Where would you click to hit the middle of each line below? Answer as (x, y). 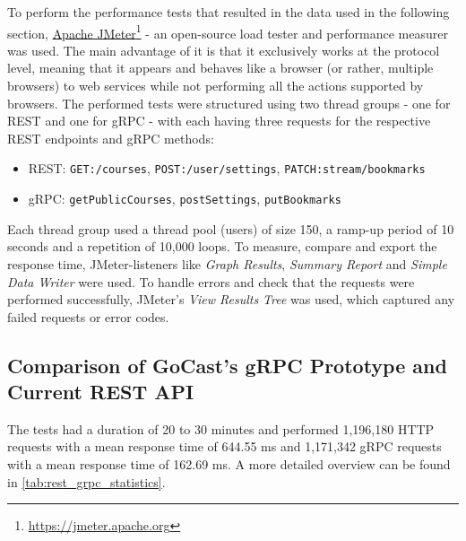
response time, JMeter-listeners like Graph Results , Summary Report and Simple (227, 263)
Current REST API (101, 392)
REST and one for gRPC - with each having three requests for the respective (219, 121)
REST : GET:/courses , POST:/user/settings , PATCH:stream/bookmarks (227, 168)
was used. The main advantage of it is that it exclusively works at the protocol (224, 50)
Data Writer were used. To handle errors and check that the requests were (211, 281)
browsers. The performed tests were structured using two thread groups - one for (229, 103)
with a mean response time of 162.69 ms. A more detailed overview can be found (229, 464)
